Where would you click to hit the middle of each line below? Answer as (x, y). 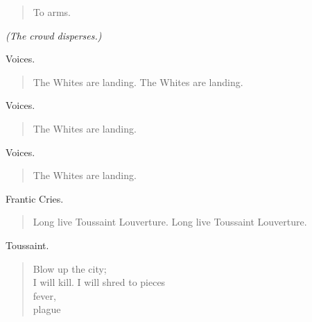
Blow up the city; (70, 268)
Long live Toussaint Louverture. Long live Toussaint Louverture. (170, 222)
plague (47, 309)
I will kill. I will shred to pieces (99, 282)
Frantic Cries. (35, 198)
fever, (44, 295)
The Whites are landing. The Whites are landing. (138, 82)
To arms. (52, 12)
